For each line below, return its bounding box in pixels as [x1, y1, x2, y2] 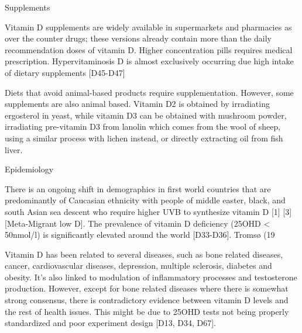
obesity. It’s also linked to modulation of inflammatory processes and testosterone [5, 270, 297, 283]
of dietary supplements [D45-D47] [5, 66, 125, 78]
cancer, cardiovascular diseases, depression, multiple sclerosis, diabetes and [5, 259, 272, 272]
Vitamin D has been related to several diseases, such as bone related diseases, [5, 248, 283, 260]
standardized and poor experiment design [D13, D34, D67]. [5, 317, 217, 329]
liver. [5, 143, 23, 155]
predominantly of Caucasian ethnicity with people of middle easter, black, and [5, 194, 286, 206]
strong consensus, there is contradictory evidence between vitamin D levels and [5, 294, 289, 306]
